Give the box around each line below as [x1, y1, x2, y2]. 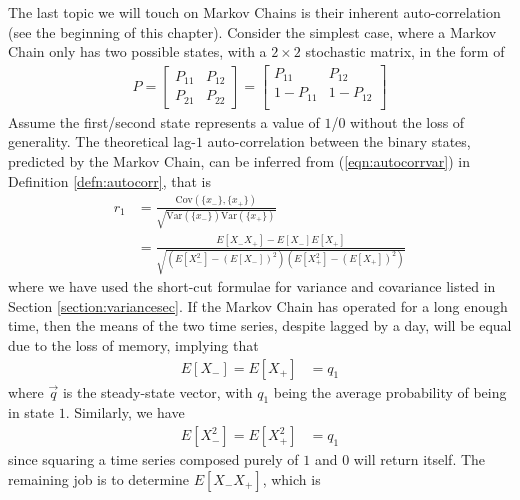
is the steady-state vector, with [62, 381, 253, 402]
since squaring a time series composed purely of [8, 449, 299, 470]
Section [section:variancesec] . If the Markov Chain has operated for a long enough [8, 295, 508, 316]
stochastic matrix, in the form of [305, 41, 505, 62]
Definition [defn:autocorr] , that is [8, 170, 212, 191]
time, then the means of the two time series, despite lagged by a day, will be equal [8, 315, 512, 336]
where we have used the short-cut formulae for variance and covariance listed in [8, 276, 496, 297]
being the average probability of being [273, 381, 507, 402]
